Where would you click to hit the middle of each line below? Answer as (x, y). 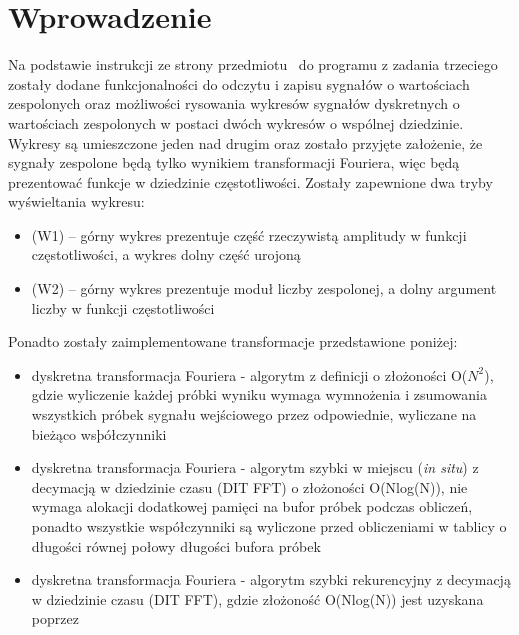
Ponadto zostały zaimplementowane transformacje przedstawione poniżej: (233, 341)
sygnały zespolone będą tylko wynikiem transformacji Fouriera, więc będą (234, 162)
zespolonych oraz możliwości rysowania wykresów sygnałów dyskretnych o (234, 103)
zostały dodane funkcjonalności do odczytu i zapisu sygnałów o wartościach (239, 83)
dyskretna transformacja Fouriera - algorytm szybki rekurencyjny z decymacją (271, 579)
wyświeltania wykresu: (76, 201)
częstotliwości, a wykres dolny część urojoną (166, 254)
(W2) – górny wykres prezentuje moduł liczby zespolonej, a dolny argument (264, 288)
